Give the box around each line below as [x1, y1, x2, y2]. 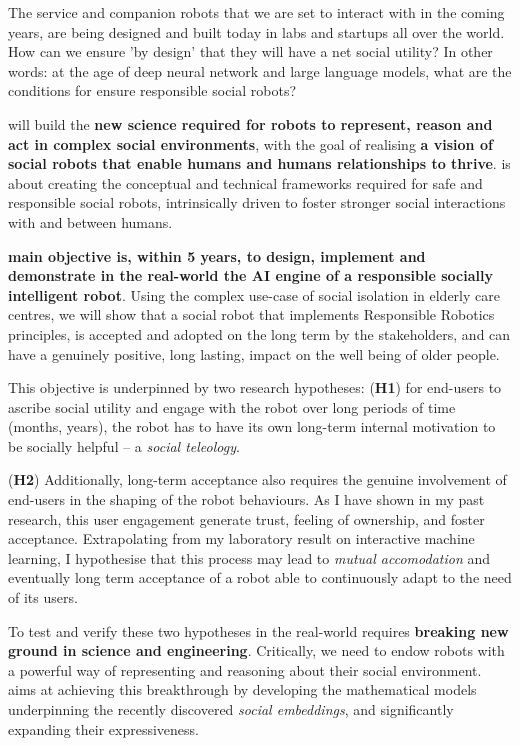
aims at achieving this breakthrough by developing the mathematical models [8, 679, 477, 700]
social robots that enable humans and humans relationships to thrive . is [8, 153, 511, 174]
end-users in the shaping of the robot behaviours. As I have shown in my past [8, 489, 485, 510]
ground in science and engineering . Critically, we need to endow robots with [8, 640, 505, 661]
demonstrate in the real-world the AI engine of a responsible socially [8, 265, 493, 286]
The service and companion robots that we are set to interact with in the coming [8, 2, 505, 22]
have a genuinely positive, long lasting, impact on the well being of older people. [8, 343, 500, 364]
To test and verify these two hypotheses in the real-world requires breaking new [8, 620, 509, 641]
